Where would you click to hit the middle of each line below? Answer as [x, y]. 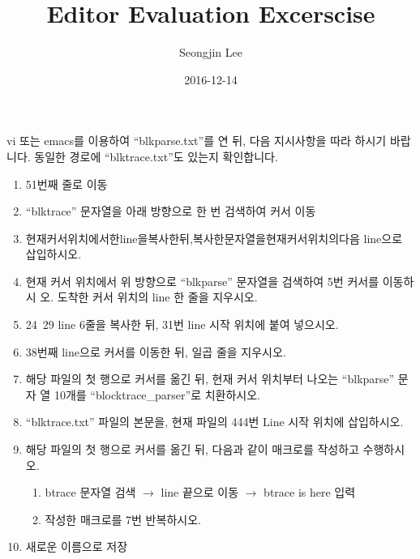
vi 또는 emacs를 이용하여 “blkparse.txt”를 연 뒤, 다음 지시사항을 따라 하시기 [197, 141]
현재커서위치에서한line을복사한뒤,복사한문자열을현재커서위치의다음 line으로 [214, 238]
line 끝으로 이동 [200, 492]
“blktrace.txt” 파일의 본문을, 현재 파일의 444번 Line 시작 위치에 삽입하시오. [214, 422]
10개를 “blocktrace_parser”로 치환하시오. [157, 394]
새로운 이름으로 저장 [77, 546]
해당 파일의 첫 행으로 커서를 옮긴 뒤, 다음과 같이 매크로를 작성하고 [192, 449]
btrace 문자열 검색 [90, 492]
